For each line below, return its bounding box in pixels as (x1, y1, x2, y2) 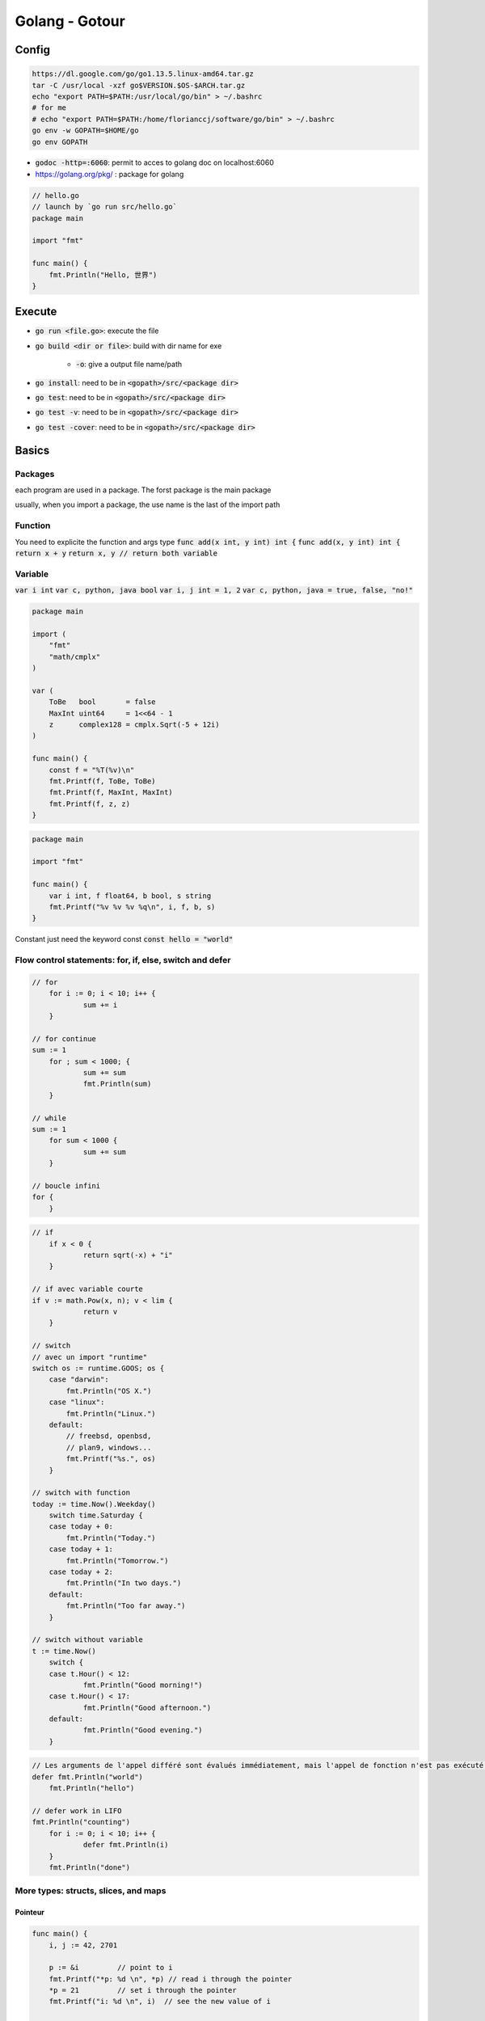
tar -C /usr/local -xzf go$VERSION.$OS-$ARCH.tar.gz (32, 81, 246, 90)
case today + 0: (48, 1522, 113, 1531)
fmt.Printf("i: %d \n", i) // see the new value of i (48, 1997, 271, 2006)
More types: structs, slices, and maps (15, 1885, 167, 1897)
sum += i (82, 1000, 118, 1010)
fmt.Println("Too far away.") (65, 1601, 186, 1610)
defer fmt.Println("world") (32, 1772, 143, 1782)
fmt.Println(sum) (82, 1079, 152, 1089)
